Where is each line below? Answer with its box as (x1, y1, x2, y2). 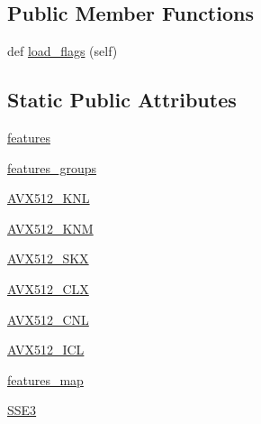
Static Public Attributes (7, 86, 237, 114)
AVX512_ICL (7, 340, 85, 359)
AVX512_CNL (7, 309, 89, 328)
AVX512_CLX (7, 279, 89, 298)
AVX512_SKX (7, 249, 89, 268)
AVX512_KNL (7, 189, 90, 207)
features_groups (7, 158, 97, 177)
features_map (7, 370, 84, 389)
